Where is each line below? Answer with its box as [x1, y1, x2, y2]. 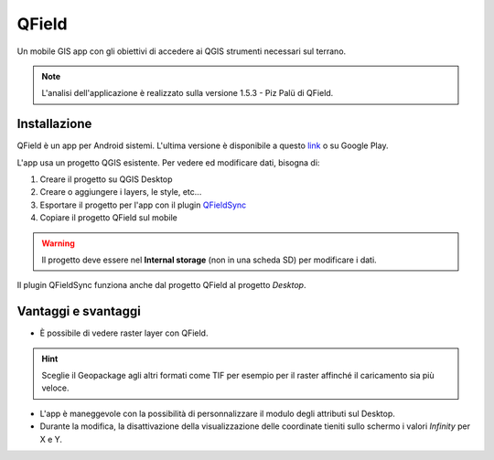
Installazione [16, 116, 92, 132]
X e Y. [39, 433, 63, 444]
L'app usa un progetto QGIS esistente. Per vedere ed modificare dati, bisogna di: [16, 156, 320, 168]
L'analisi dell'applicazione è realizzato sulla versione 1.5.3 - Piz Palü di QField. [41, 88, 334, 99]
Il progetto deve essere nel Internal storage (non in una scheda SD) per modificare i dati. [41, 254, 377, 265]
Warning [41, 238, 75, 249]
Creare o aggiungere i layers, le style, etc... [39, 187, 202, 198]
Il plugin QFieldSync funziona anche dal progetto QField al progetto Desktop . [16, 280, 306, 291]
